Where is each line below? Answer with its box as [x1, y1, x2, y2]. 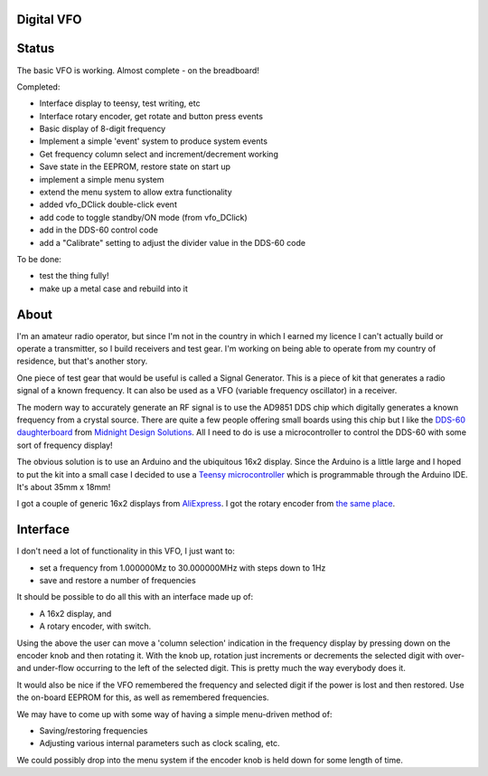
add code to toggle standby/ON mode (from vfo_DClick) [39, 212, 248, 222]
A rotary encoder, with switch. [39, 620, 152, 632]
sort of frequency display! [16, 440, 113, 450]
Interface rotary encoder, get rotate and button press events [39, 110, 264, 121]
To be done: [16, 254, 62, 264]
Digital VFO [16, 12, 82, 27]
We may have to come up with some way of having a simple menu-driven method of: [16, 708, 333, 719]
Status [16, 41, 55, 56]
